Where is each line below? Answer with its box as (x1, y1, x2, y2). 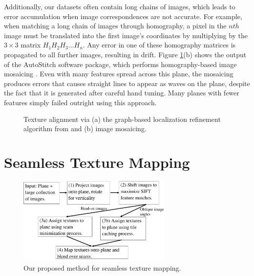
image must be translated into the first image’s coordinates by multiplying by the (4, 30, 248, 40)
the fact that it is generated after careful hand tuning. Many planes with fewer (4, 88, 239, 98)
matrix (21, 40, 41, 50)
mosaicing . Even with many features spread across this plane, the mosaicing (4, 69, 233, 79)
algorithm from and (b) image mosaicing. (23, 123, 147, 134)
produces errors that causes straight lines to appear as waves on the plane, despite (4, 78, 250, 88)
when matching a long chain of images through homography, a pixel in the (4, 21, 227, 31)
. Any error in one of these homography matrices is (83, 40, 236, 50)
